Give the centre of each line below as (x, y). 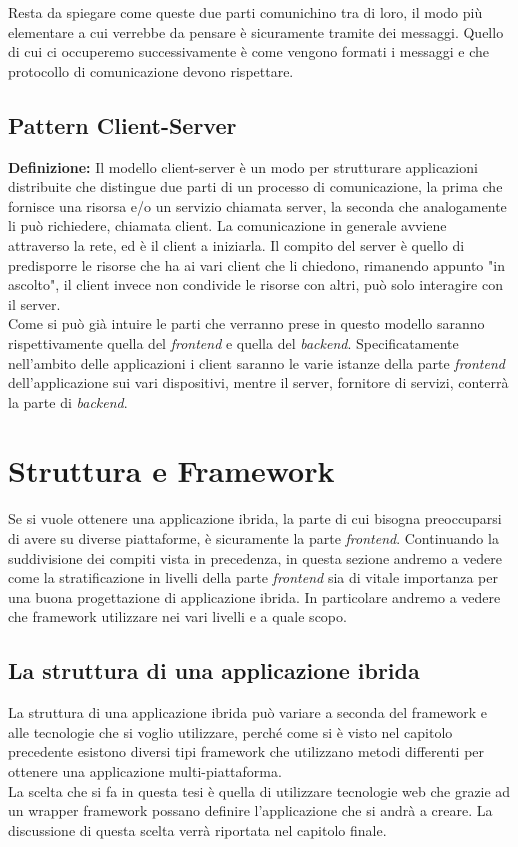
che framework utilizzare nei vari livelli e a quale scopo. (177, 616)
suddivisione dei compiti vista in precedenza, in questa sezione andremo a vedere (255, 557)
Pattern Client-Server (122, 124)
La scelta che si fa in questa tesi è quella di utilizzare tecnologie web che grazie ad (259, 790)
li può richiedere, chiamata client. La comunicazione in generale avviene (227, 225)
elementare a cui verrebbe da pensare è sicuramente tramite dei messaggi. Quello (256, 31)
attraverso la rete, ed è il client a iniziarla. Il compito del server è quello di (236, 244)
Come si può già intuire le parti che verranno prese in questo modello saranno (246, 323)
